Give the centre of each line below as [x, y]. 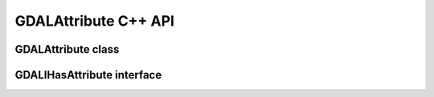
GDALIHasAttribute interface [88, 75]
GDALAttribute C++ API [94, 21]
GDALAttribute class [67, 49]
